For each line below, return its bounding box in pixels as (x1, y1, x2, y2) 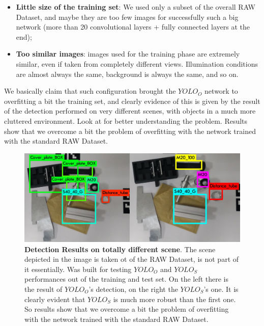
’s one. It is (203, 284, 239, 294)
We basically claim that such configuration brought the (4, 86, 176, 96)
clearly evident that (24, 293, 85, 304)
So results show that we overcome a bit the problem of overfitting (24, 304, 229, 314)
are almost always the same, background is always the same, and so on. (16, 68, 239, 79)
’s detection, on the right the (89, 284, 178, 294)
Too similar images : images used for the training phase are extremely (16, 48, 240, 59)
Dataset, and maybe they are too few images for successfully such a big (16, 11, 239, 22)
